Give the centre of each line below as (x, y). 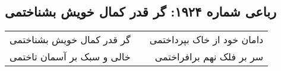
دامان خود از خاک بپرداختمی (206, 40)
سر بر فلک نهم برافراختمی (209, 57)
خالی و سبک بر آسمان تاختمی (70, 57)
